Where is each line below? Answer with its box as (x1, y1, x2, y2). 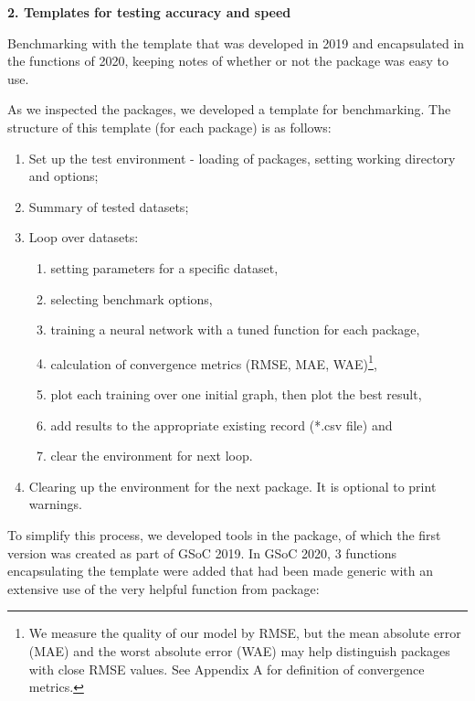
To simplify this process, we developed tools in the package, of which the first (7, 525, 441, 544)
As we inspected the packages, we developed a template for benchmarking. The (7, 100, 451, 119)
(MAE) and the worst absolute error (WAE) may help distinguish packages (28, 641, 450, 660)
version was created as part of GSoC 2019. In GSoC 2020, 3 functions (7, 543, 397, 562)
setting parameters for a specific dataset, (50, 258, 279, 277)
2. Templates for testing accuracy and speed (7, 3, 291, 21)
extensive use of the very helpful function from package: (7, 579, 320, 598)
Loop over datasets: (28, 228, 139, 247)
